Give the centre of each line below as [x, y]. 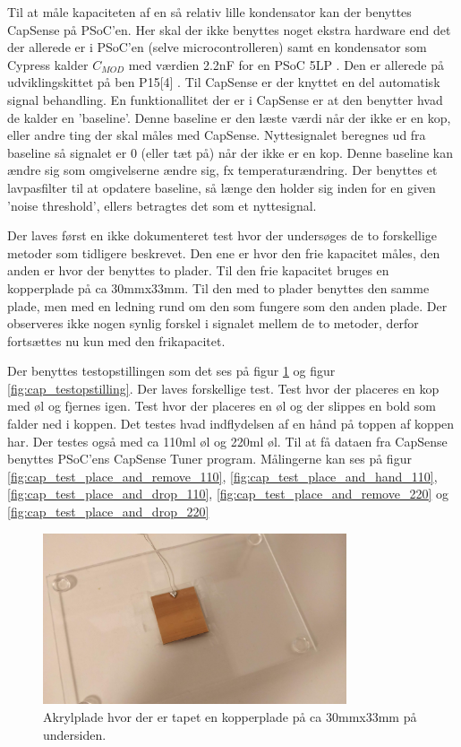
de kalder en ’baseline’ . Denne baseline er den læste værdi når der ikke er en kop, [229, 117]
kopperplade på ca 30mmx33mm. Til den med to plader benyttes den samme [218, 287]
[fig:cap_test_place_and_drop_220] [108, 512]
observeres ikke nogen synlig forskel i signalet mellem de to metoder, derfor [213, 323]
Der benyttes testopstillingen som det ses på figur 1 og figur [171, 371]
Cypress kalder [48, 64]
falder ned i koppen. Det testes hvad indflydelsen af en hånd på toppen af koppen [231, 424]
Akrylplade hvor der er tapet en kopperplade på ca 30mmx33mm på [230, 717]
